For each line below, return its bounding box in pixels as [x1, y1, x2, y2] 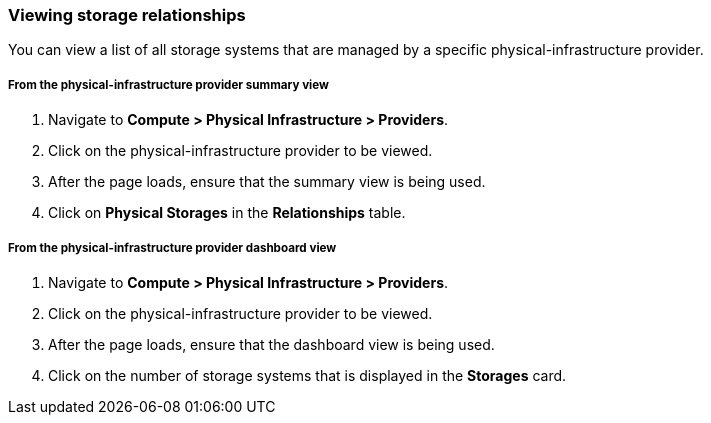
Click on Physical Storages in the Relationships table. [48, 204, 406, 222]
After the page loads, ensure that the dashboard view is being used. [48, 335, 495, 353]
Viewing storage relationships [8, 5, 246, 25]
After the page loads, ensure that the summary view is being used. [48, 173, 486, 191]
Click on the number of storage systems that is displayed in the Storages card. [48, 366, 567, 384]
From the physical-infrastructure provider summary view [8, 77, 329, 92]
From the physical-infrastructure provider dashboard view [8, 240, 337, 255]
